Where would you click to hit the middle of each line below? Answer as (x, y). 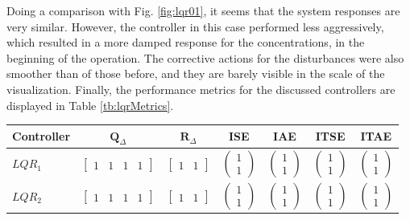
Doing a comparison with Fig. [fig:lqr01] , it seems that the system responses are (203, 10)
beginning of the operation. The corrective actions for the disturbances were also (205, 57)
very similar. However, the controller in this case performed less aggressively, (195, 26)
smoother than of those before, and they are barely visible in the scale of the (196, 73)
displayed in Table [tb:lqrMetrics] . (90, 105)
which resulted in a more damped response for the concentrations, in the (186, 42)
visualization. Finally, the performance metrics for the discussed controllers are (201, 89)
